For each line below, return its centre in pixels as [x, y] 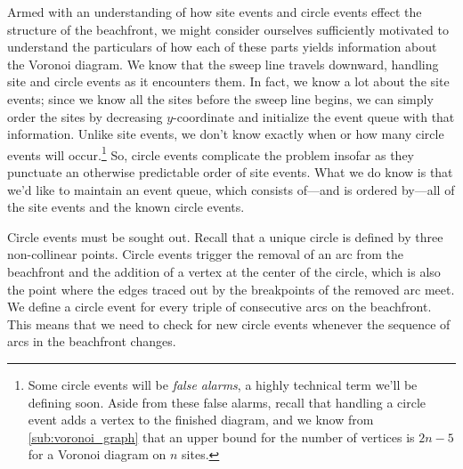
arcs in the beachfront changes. [92, 341]
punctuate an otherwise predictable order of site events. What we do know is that [230, 172]
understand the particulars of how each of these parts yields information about [222, 47]
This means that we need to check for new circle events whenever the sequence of [229, 323]
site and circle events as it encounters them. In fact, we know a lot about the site [228, 81]
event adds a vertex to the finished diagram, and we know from [201, 420]
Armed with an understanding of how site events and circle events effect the [215, 12]
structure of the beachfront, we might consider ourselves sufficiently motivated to [228, 29]
